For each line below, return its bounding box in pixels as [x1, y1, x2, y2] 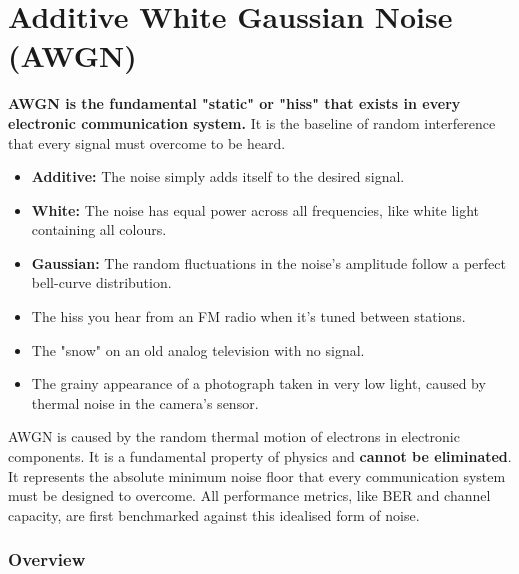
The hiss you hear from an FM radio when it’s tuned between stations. [31, 306, 466, 327]
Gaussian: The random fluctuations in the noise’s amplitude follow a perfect [31, 252, 506, 273]
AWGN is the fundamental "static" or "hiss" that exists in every [8, 93, 461, 114]
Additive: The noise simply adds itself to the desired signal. [31, 166, 405, 187]
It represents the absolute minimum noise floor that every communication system [8, 465, 506, 486]
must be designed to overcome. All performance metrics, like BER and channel [8, 485, 491, 506]
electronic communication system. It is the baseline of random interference [8, 112, 496, 133]
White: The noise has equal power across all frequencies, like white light [31, 199, 480, 220]
